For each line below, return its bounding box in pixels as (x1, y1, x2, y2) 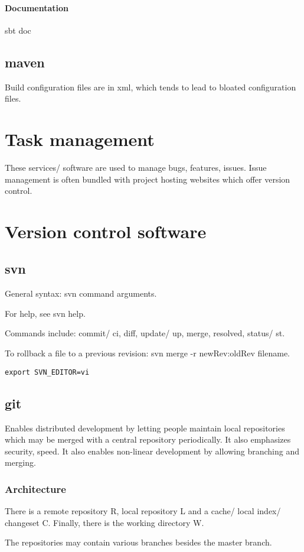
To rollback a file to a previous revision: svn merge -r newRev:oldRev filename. (5, 347, 290, 359)
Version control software (5, 219, 207, 243)
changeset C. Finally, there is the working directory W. (5, 516, 204, 528)
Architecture (5, 481, 66, 496)
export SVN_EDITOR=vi (5, 368, 90, 376)
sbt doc (5, 24, 31, 36)
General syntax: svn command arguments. (5, 287, 157, 300)
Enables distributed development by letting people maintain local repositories (5, 421, 285, 434)
